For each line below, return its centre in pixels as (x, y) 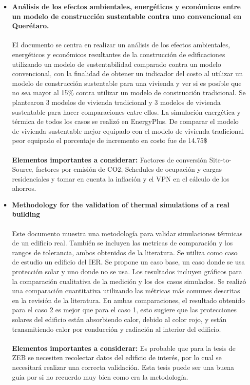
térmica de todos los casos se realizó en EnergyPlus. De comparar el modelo (125, 121)
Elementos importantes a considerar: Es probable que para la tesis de (124, 348)
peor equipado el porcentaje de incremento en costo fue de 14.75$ (109, 140)
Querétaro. (30, 26)
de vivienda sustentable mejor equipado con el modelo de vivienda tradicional (128, 131)
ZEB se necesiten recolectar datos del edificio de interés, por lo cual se (117, 357)
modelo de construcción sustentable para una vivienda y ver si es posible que (127, 83)
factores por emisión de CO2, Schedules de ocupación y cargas (129, 169)
